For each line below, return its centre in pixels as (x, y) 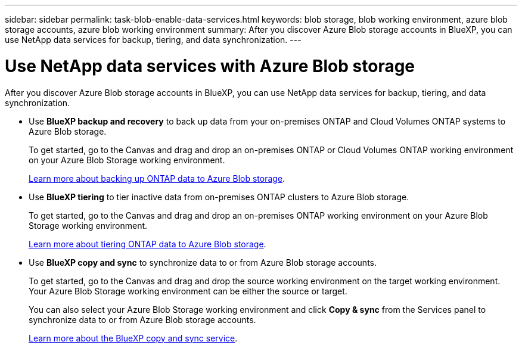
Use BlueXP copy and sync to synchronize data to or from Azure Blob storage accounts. (203, 262)
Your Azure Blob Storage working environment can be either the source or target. (188, 291)
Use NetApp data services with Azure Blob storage (210, 66)
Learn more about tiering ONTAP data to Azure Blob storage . (147, 244)
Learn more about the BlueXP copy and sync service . (133, 338)
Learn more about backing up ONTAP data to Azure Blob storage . (157, 178)
